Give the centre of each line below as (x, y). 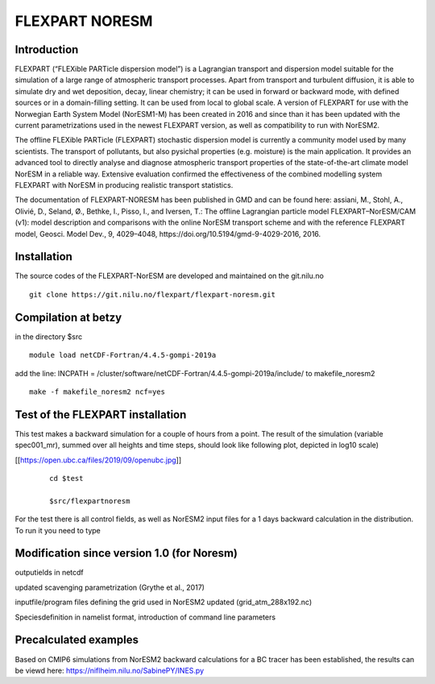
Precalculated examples (77, 640)
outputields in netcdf (49, 573)
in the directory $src (49, 336)
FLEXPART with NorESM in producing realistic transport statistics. (124, 184)
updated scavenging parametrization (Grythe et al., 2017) (110, 587)
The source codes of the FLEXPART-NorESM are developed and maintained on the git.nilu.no (169, 276)
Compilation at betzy (68, 317)
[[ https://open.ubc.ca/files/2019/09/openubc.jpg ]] (98, 460)
